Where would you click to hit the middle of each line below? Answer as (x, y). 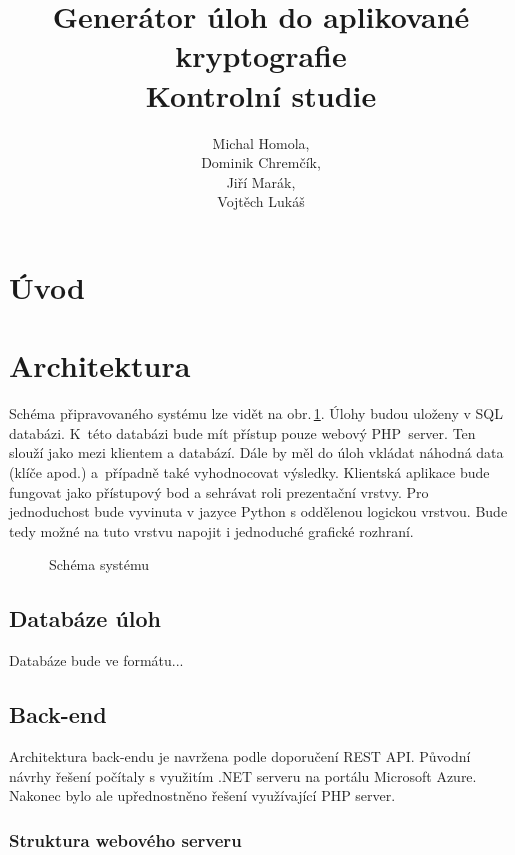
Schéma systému (99, 564)
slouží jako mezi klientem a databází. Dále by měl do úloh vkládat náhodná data (256, 452)
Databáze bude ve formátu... (96, 660)
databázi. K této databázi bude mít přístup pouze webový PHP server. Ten (242, 432)
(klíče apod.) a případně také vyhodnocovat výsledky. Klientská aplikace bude (249, 471)
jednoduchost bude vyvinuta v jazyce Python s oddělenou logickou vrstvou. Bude (258, 511)
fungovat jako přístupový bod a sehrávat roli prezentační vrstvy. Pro (219, 491)
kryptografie (261, 55)
